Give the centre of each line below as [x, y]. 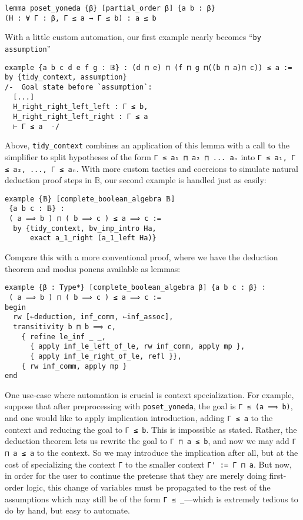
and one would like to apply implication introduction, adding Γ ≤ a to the [139, 418]
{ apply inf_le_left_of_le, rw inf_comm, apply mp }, [137, 347]
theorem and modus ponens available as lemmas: [93, 268]
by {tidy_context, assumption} [66, 77]
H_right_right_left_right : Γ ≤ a [81, 116]
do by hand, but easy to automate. [67, 510]
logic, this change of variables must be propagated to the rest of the [148, 487]
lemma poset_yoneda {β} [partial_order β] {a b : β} [110, 8]
